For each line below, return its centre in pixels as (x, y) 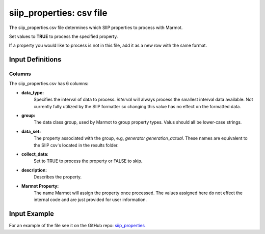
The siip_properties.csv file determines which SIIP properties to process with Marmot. (96, 28)
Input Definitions (35, 60)
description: (34, 170)
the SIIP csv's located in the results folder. (76, 145)
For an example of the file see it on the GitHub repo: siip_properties (77, 226)
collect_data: (35, 154)
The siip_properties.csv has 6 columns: (49, 84)
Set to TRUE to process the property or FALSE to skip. (88, 161)
